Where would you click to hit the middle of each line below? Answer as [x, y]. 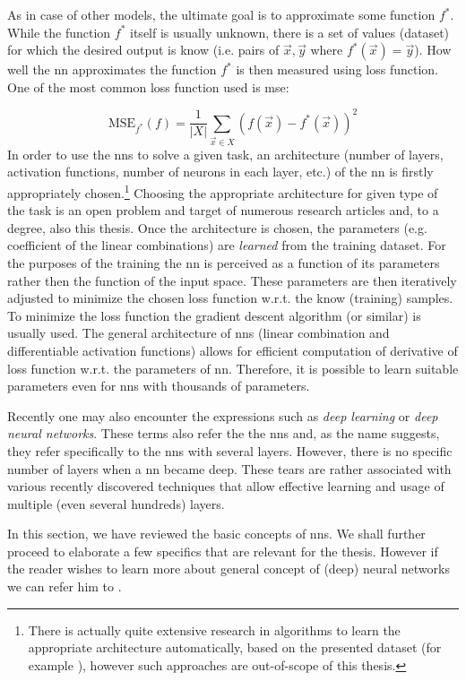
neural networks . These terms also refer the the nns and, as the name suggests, [224, 433]
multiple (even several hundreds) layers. [116, 503]
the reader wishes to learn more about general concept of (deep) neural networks [229, 569]
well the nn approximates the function [112, 69]
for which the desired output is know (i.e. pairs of [143, 50]
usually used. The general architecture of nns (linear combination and [198, 333]
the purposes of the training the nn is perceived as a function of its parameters [224, 262]
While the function [59, 32]
